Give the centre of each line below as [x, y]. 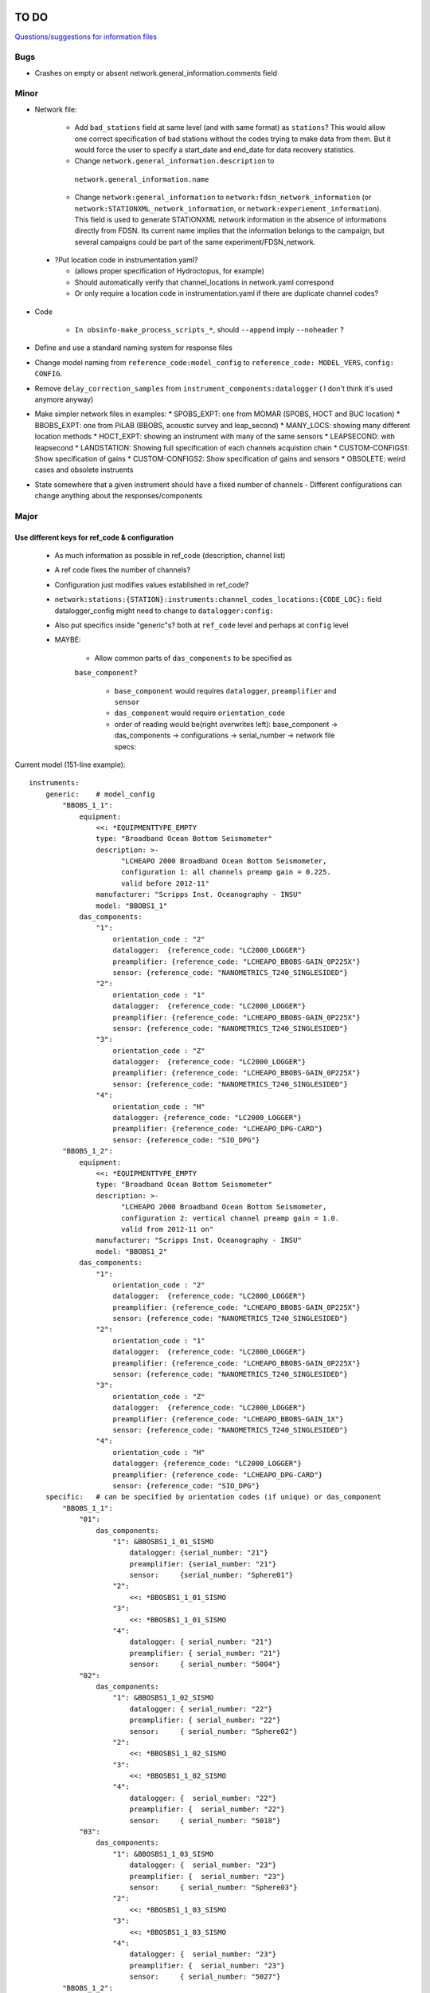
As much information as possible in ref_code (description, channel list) [170, 556]
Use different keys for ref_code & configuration [94, 537]
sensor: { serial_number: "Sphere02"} [213, 1731]
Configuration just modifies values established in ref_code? [152, 584]
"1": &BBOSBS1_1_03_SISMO [163, 1854]
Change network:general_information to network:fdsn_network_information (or [223, 197]
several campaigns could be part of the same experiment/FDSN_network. [195, 242]
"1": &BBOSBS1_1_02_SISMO [163, 1698]
